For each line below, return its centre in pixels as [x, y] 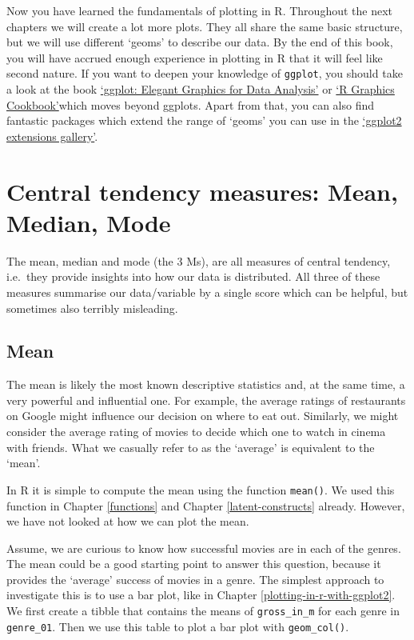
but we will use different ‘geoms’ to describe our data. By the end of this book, [200, 42]
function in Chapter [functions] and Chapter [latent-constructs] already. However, [206, 505]
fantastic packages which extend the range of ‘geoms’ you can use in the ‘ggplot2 [204, 120]
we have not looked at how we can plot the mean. [128, 521]
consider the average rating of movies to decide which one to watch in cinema [196, 432]
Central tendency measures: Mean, [202, 191]
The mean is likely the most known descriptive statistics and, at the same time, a [206, 384]
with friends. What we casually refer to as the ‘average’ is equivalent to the [191, 447]
